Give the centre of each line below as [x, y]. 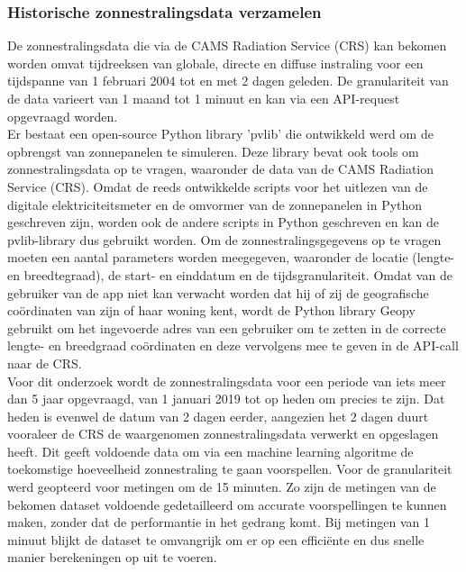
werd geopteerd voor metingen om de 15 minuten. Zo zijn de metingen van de [222, 487]
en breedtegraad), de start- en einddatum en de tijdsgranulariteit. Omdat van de [230, 274]
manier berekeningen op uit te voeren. [112, 557]
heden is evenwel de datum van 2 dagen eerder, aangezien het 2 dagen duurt [218, 416]
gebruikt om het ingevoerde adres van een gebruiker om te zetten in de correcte [227, 327]
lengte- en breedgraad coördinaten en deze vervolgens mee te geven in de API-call [233, 345]
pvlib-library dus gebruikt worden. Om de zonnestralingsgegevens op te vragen [224, 239]
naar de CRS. [45, 363]
